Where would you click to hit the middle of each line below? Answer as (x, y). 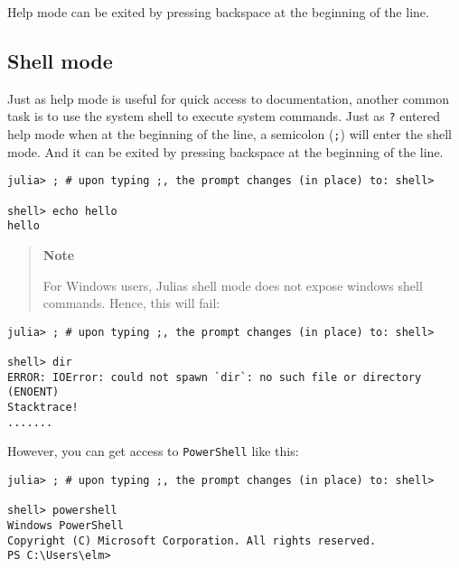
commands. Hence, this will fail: (131, 303)
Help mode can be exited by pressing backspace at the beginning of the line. (218, 12)
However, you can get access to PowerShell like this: (153, 451)
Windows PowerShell (66, 525)
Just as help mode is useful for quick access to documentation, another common (229, 98)
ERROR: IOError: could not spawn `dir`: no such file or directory (215, 377)
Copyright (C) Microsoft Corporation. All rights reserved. (192, 540)
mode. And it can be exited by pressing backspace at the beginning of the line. (225, 151)
